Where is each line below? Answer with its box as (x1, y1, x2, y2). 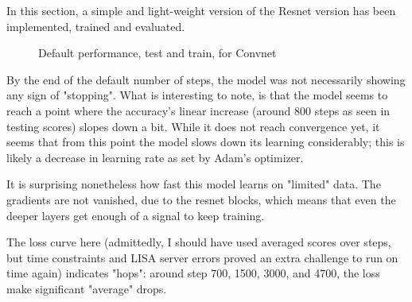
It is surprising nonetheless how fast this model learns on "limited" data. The (6, 176, 381, 192)
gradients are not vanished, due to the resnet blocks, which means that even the (6, 191, 396, 207)
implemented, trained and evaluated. (6, 17, 185, 34)
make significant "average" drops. (6, 280, 167, 296)
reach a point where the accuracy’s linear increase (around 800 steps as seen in (6, 102, 391, 118)
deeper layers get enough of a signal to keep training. (6, 207, 265, 223)
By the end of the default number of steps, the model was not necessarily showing (6, 71, 406, 87)
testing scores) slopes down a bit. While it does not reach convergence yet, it (6, 118, 380, 134)
